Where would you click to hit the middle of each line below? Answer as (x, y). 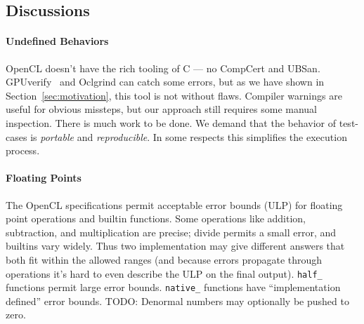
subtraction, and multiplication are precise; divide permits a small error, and (171, 232)
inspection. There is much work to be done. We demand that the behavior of (171, 122)
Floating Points (44, 178)
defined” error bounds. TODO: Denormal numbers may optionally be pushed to (177, 301)
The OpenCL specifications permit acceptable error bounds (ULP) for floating (174, 204)
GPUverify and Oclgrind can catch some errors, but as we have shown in (165, 82)
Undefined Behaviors (57, 41)
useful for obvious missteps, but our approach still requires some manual (161, 109)
